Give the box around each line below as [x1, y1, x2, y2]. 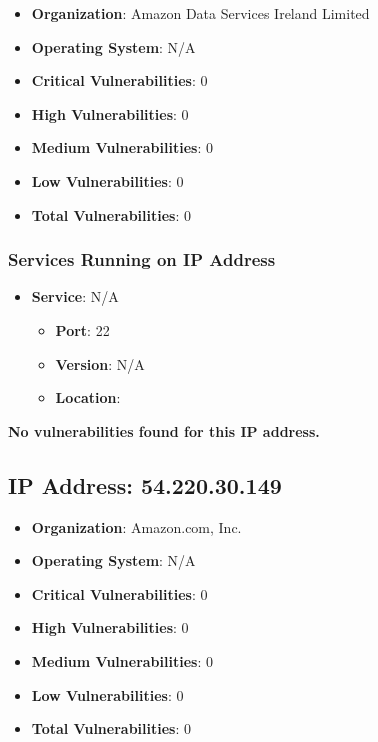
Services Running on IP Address [8, 247, 276, 272]
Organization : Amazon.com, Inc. [31, 516, 242, 537]
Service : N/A [31, 286, 119, 307]
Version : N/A [55, 353, 145, 374]
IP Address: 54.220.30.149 [8, 469, 282, 500]
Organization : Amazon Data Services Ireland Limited [31, 3, 370, 23]
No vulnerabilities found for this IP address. [8, 420, 320, 441]
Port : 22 [55, 319, 110, 340]
